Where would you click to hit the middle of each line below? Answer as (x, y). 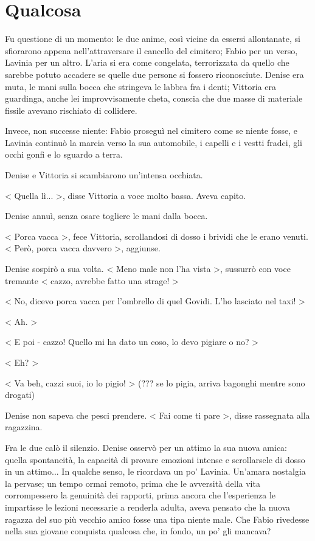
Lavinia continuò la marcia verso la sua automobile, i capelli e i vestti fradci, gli (154, 142)
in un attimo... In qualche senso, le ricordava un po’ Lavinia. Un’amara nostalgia (155, 471)
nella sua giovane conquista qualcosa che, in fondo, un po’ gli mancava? (138, 531)
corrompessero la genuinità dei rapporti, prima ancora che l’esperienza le (140, 495)
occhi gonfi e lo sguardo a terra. (64, 154)
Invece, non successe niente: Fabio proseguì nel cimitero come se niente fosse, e (151, 131)
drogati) (20, 395)
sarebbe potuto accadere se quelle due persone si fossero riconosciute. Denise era (154, 74)
